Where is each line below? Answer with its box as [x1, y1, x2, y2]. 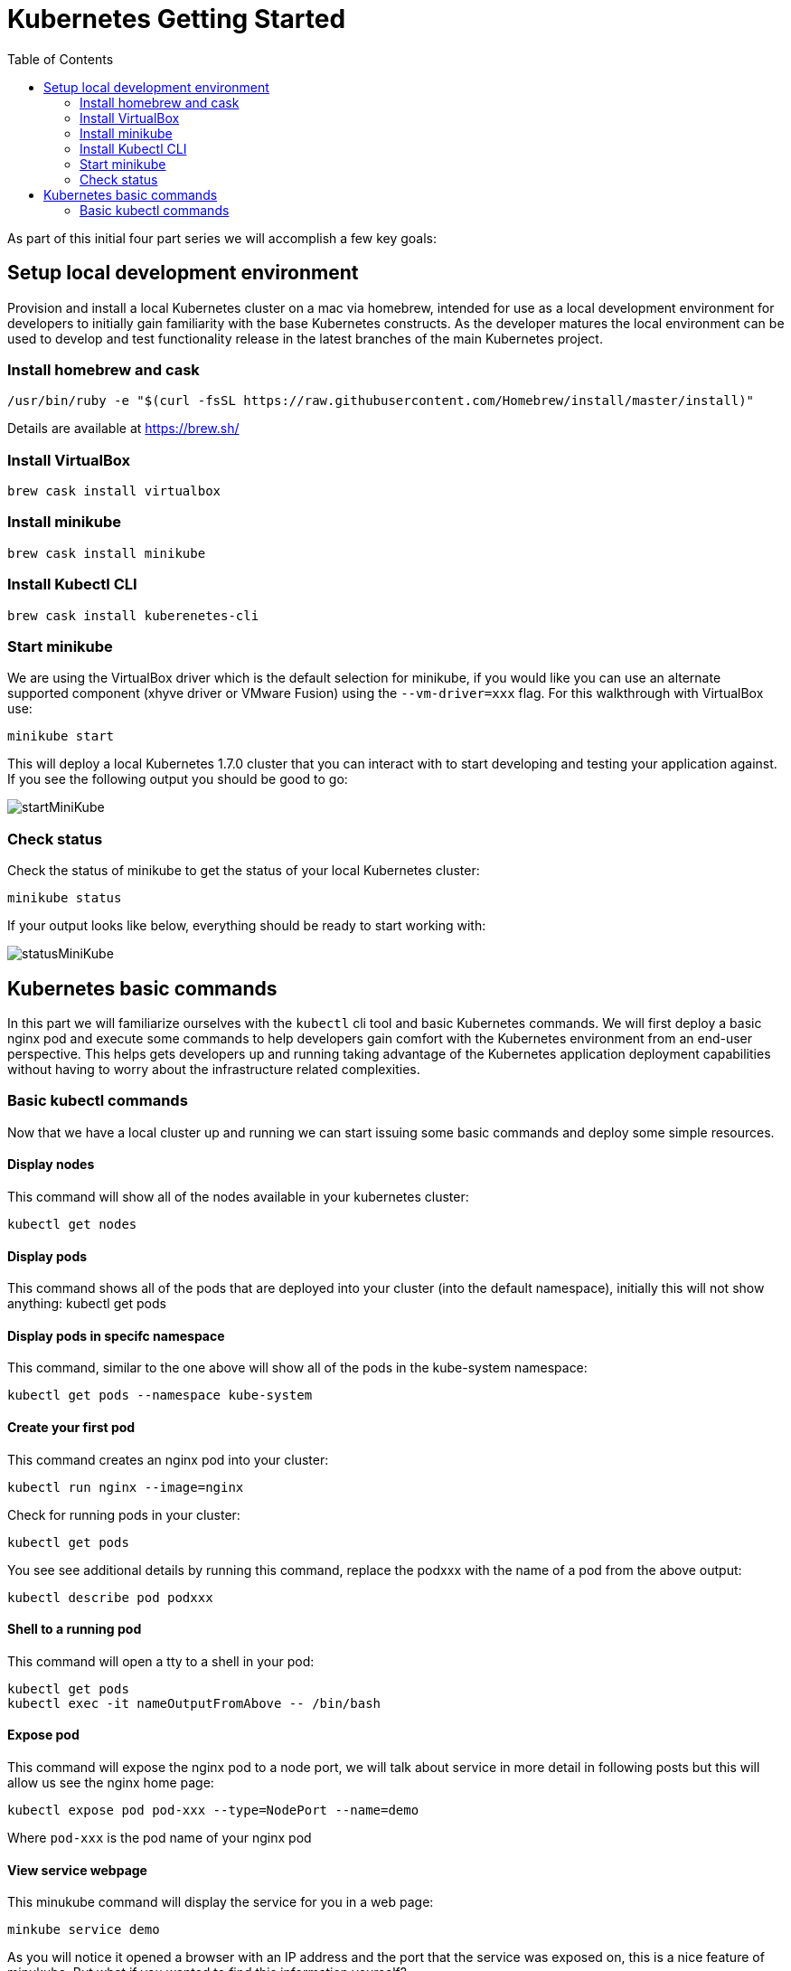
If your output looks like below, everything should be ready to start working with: [7, 918, 486, 934]
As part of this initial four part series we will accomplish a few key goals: [7, 230, 438, 246]
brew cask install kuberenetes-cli [7, 608, 259, 623]
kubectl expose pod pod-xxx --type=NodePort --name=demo [7, 1803, 419, 1817]
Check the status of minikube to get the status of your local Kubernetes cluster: [7, 863, 480, 879]
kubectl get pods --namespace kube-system [7, 1388, 313, 1403]
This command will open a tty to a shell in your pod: [7, 1653, 315, 1669]
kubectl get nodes [7, 1216, 137, 1231]
